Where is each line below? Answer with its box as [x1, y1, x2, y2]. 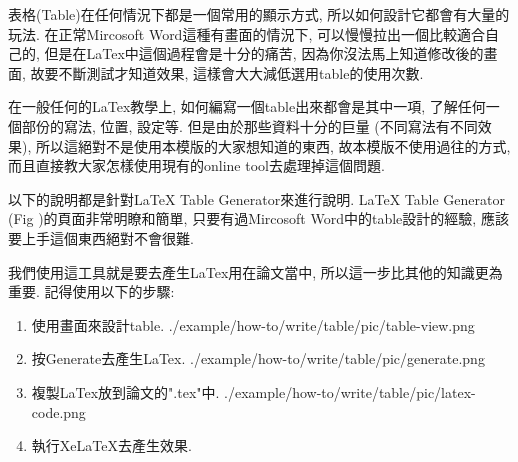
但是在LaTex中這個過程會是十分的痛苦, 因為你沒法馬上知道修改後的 [44, 43, 484, 64]
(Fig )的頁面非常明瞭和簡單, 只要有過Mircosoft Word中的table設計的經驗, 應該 [8, 208, 509, 229]
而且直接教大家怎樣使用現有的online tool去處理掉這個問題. [8, 155, 385, 176]
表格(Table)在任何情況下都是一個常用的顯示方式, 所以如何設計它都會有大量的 [8, 4, 510, 24]
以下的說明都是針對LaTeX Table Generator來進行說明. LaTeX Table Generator [8, 188, 505, 209]
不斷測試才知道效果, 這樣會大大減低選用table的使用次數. [58, 62, 424, 83]
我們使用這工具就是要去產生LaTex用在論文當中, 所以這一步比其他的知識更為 [8, 261, 503, 282]
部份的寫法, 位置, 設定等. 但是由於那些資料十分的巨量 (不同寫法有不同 [21, 115, 478, 136]
